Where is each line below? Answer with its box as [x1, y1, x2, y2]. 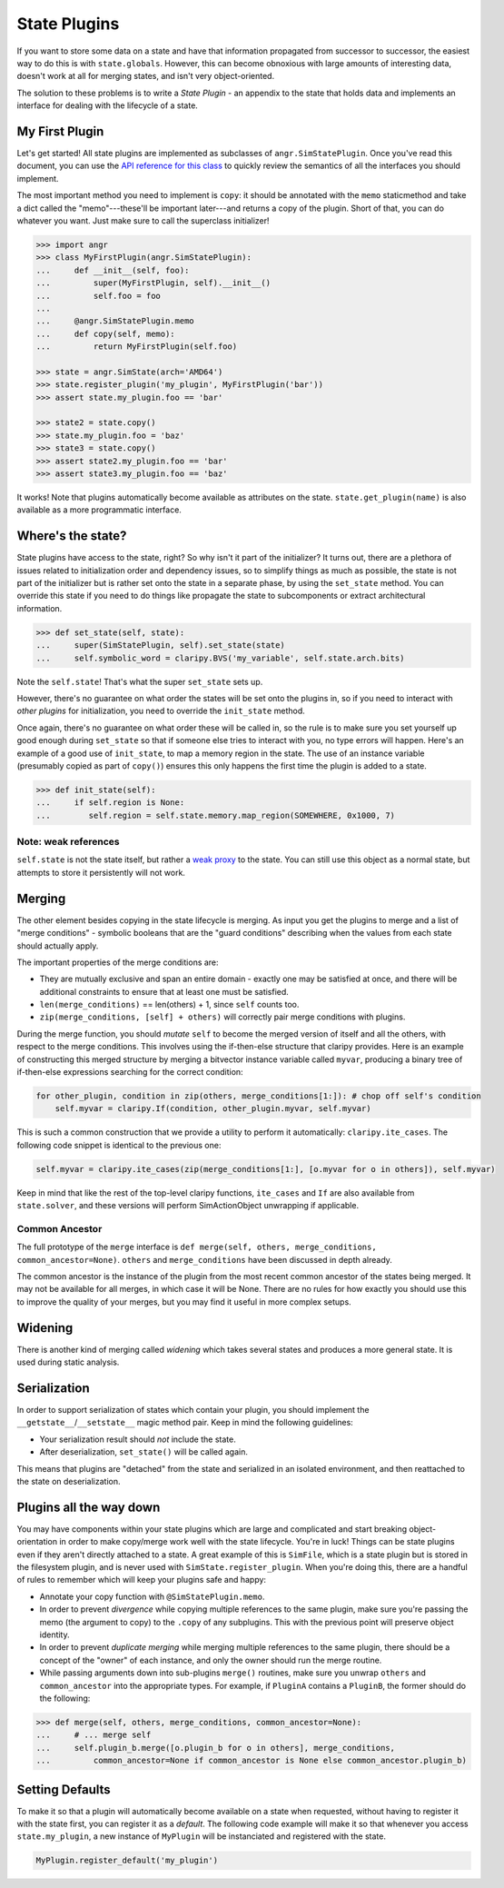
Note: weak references [16, 836, 120, 849]
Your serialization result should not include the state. [39, 1434, 236, 1445]
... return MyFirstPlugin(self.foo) [35, 342, 238, 352]
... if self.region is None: [35, 798, 185, 808]
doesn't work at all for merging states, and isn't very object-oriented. [16, 71, 275, 82]
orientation [16, 1536, 58, 1547]
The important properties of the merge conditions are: [16, 957, 219, 968]
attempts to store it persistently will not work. [16, 867, 186, 878]
